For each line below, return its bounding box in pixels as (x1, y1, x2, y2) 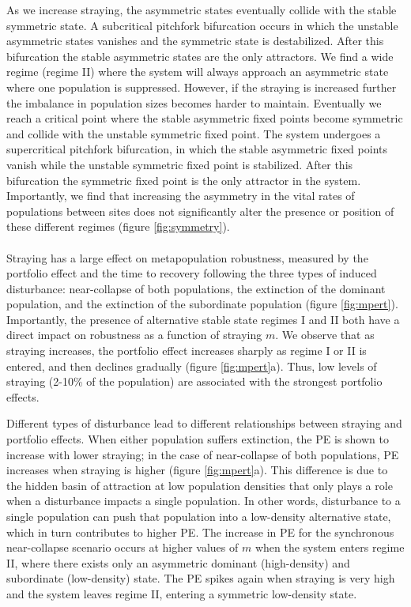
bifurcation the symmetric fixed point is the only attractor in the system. (6, 172, 361, 188)
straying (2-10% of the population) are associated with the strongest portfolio (6, 373, 383, 390)
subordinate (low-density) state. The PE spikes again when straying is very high (6, 570, 395, 586)
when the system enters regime (255, 539, 405, 556)
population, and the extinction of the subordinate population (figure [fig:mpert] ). (6, 296, 398, 312)
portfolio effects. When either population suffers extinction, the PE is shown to (6, 431, 389, 447)
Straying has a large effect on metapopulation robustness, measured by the (6, 249, 368, 266)
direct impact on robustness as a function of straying (6, 326, 262, 343)
